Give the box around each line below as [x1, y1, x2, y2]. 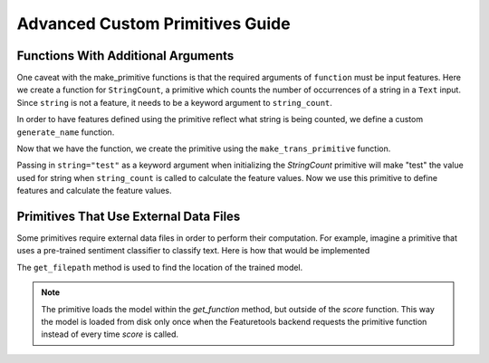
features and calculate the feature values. [16, 186, 172, 196]
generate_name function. [16, 127, 115, 138]
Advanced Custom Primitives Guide [16, 14, 291, 33]
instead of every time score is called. [41, 329, 179, 339]
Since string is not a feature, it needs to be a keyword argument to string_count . [16, 97, 332, 108]
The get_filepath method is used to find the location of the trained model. [16, 262, 303, 272]
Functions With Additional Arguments [16, 48, 235, 63]
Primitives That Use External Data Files [16, 209, 241, 224]
